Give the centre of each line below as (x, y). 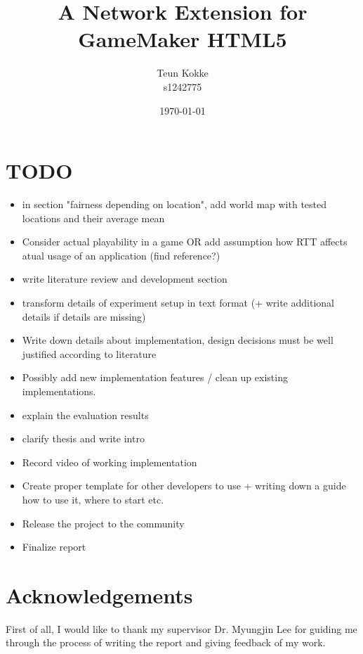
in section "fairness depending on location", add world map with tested (174, 204)
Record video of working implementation (110, 462)
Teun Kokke (183, 73)
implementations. (59, 391)
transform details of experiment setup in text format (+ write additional (178, 302)
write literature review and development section (125, 279)
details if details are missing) (84, 316)
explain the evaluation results (85, 415)
